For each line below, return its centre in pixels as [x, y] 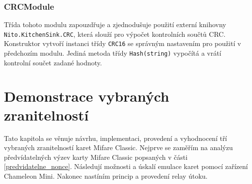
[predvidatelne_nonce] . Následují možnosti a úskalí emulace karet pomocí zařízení [126, 166]
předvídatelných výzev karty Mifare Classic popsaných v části [96, 157]
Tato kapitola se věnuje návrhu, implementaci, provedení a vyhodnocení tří [116, 138]
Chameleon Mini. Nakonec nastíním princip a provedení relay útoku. [106, 176]
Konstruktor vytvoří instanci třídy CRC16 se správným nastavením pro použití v [123, 43]
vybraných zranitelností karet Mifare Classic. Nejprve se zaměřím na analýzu [118, 147]
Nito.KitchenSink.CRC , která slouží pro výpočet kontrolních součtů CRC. [115, 34]
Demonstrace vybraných [87, 96]
